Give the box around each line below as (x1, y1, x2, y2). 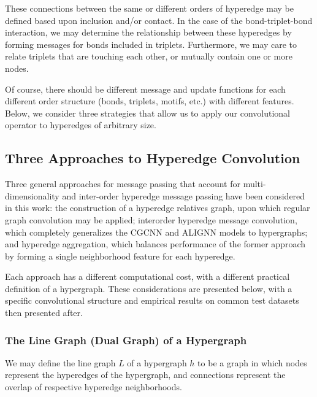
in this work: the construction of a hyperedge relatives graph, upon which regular (5, 201, 310, 214)
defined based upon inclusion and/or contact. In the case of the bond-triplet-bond (5, 13, 313, 26)
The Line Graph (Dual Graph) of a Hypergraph (5, 332, 247, 347)
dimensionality (5, 189, 59, 202)
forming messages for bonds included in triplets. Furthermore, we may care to (5, 37, 297, 50)
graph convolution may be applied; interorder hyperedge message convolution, (5, 213, 297, 226)
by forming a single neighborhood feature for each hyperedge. (5, 249, 235, 262)
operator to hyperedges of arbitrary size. (5, 118, 156, 131)
